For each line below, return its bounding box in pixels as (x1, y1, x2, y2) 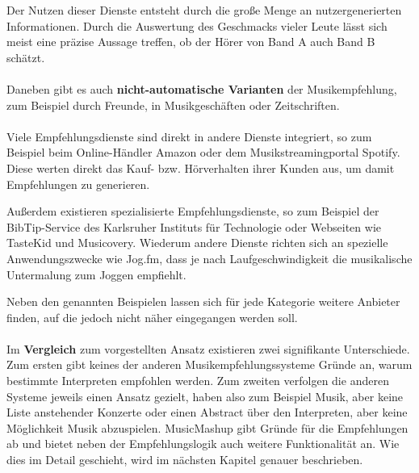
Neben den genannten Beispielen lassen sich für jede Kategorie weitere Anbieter (6, 293, 400, 310)
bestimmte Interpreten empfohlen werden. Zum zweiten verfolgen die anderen (6, 372, 389, 389)
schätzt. (6, 48, 45, 65)
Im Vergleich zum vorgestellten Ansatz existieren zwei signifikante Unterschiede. (6, 340, 410, 357)
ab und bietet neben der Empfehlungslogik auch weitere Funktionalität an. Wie (6, 435, 400, 452)
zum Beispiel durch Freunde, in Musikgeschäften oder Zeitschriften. (6, 96, 340, 113)
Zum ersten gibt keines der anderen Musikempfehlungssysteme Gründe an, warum (6, 356, 413, 373)
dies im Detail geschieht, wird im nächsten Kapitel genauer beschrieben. (6, 451, 363, 468)
